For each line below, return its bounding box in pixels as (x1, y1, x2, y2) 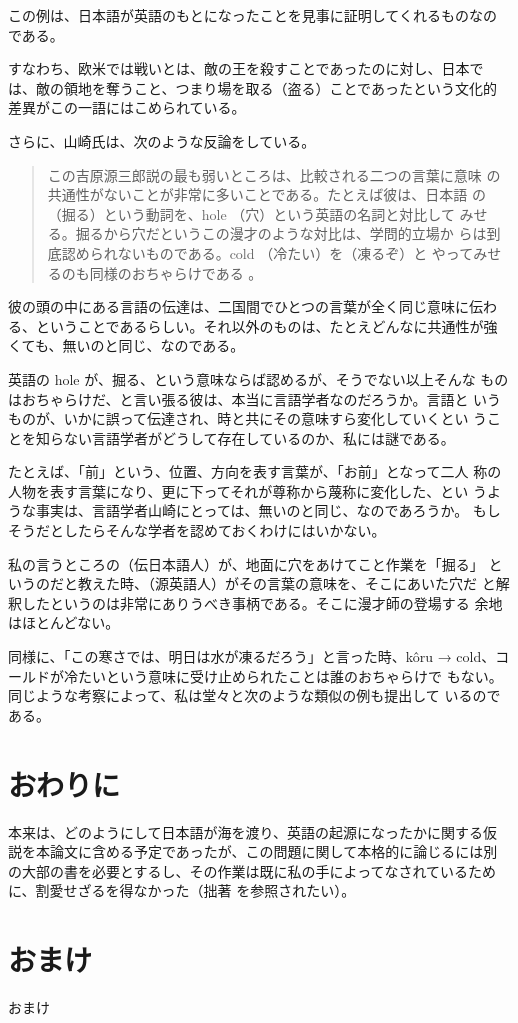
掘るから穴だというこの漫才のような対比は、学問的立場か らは (75, 223, 487, 244)
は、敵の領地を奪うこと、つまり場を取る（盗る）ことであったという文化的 (8, 77, 497, 98)
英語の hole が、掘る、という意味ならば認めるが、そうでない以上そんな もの (8, 368, 509, 389)
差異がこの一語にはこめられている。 (8, 97, 246, 118)
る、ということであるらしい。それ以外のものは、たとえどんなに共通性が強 (8, 315, 498, 336)
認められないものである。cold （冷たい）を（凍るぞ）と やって (61, 242, 474, 263)
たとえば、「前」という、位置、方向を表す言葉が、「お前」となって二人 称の (8, 461, 502, 482)
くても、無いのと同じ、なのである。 (8, 335, 245, 356)
